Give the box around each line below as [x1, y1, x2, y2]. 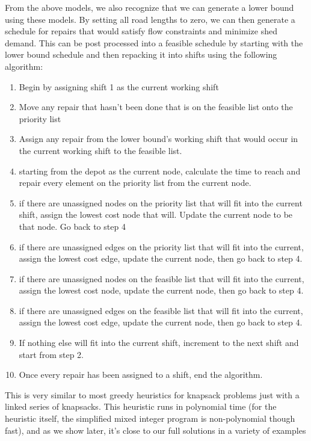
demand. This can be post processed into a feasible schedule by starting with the [5, 36, 303, 49]
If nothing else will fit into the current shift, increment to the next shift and [19, 336, 299, 349]
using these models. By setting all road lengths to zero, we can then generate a [5, 13, 295, 25]
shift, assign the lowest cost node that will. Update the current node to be [19, 208, 293, 221]
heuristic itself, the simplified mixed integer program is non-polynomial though [5, 412, 295, 425]
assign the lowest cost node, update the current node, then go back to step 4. [19, 284, 304, 297]
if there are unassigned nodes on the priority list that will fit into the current [19, 196, 303, 209]
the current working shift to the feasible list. [19, 144, 182, 156]
